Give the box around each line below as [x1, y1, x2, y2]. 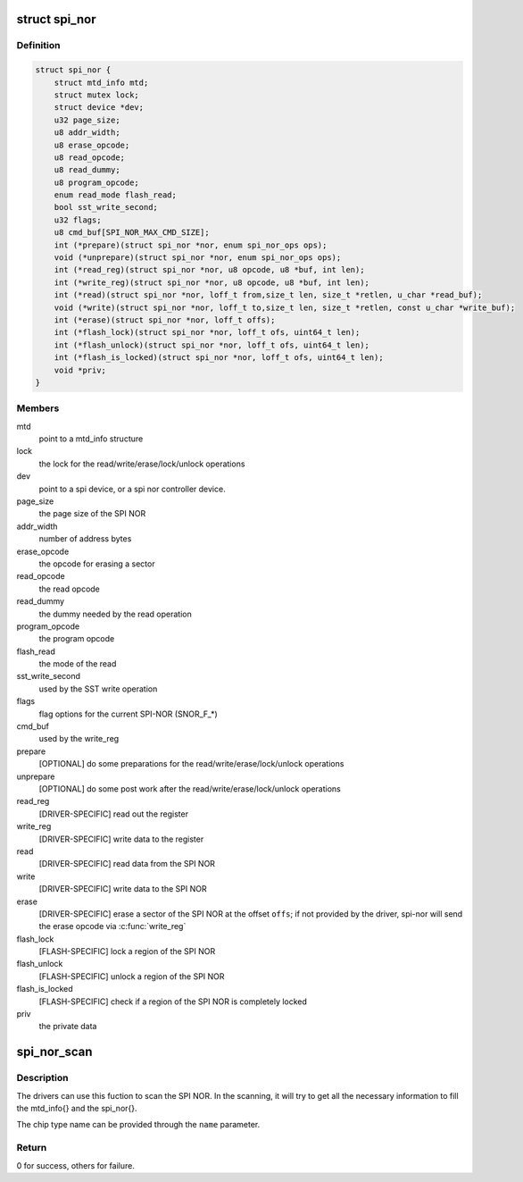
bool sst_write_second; [54, 202, 158, 213]
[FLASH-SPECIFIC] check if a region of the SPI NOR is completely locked [38, 996, 308, 1007]
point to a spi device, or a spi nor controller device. [38, 483, 227, 494]
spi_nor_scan [16, 1044, 93, 1060]
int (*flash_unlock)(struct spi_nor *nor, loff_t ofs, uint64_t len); [54, 340, 370, 350]
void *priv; [54, 365, 107, 375]
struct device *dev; [54, 103, 145, 113]
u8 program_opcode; [54, 177, 140, 188]
